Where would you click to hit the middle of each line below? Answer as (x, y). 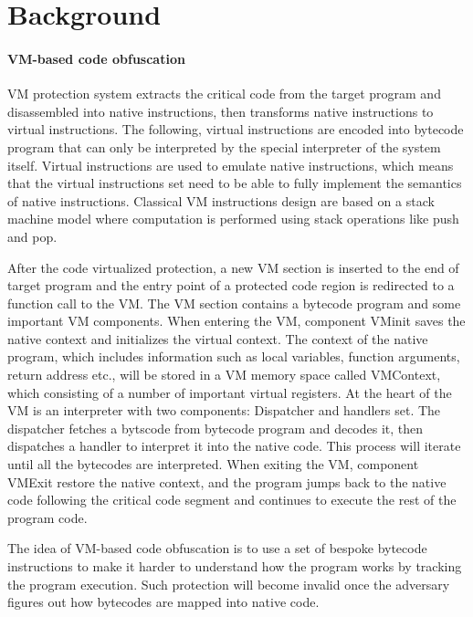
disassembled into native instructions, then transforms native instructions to (221, 111)
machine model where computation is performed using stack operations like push (233, 219)
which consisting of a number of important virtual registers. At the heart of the (230, 392)
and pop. (32, 236)
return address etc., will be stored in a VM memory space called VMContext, (224, 375)
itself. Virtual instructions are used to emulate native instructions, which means (231, 165)
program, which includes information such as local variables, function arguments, (234, 356)
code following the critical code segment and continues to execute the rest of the (232, 500)
